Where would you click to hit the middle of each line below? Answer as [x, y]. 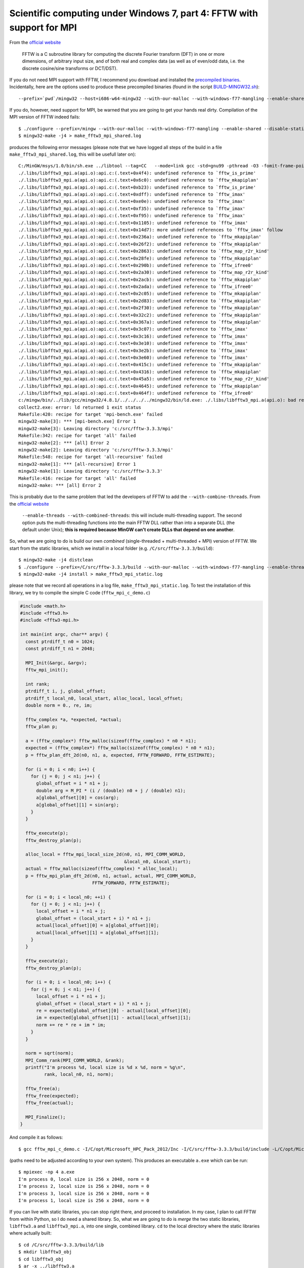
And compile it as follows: [36, 1137]
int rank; [38, 684]
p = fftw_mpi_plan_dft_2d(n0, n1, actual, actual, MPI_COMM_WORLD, [111, 876]
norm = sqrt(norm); [50, 1053]
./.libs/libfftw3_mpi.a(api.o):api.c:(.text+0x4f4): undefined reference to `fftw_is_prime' [137, 173]
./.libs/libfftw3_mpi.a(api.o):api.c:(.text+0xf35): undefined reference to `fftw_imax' [132, 208]
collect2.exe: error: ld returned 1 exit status [80, 407]
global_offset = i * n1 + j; [72, 783]
